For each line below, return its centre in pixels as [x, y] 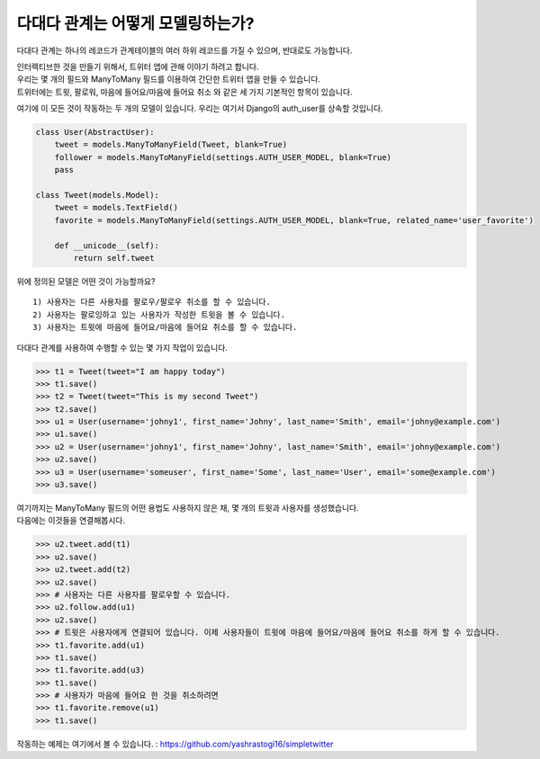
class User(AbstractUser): [95, 132]
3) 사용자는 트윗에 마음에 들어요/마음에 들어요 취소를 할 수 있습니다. [165, 327]
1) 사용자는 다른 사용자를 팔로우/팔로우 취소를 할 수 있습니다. [152, 302]
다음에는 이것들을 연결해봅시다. [71, 521]
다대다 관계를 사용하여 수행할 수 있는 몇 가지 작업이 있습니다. [122, 347]
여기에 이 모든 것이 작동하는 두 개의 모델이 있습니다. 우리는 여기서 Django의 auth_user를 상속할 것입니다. [200, 109]
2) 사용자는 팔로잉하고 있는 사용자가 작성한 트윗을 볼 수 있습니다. [159, 314]
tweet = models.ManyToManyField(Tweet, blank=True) [171, 145]
